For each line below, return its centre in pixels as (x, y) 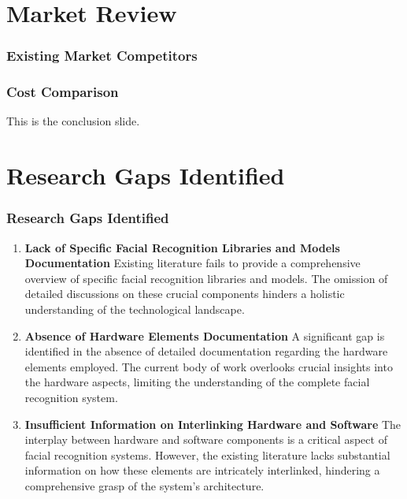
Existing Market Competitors (102, 56)
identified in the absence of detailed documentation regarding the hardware (206, 351)
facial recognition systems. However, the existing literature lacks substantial (207, 454)
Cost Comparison (63, 92)
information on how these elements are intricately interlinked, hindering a (202, 470)
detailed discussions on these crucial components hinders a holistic (185, 294)
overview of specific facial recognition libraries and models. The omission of (206, 278)
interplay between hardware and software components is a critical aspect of (206, 439)
